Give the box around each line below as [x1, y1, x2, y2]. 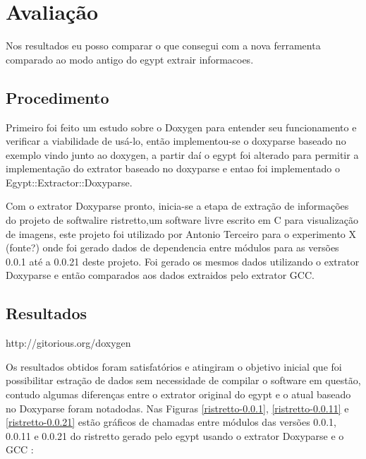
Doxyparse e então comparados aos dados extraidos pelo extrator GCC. [6, 268, 315, 282]
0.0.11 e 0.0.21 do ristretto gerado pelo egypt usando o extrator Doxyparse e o [6, 428, 344, 443]
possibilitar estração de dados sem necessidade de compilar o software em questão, [6, 373, 361, 388]
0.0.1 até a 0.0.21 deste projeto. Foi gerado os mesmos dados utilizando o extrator [6, 254, 360, 268]
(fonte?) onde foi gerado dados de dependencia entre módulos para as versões [6, 240, 339, 255]
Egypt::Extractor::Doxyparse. [6, 174, 133, 189]
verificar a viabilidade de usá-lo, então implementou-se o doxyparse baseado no [6, 133, 346, 148]
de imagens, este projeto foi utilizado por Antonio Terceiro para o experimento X [6, 226, 356, 241]
